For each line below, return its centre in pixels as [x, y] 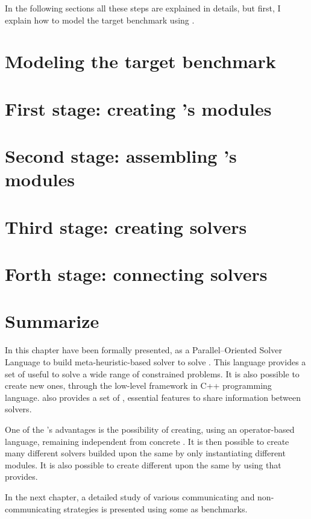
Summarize [52, 321]
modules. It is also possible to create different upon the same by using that [143, 464]
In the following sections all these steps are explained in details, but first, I [143, 8]
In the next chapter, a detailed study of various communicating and [130, 496]
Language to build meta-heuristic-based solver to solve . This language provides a [155, 361]
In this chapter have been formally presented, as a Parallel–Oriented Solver [143, 350]
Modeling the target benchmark [140, 61]
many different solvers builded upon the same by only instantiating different [145, 453]
